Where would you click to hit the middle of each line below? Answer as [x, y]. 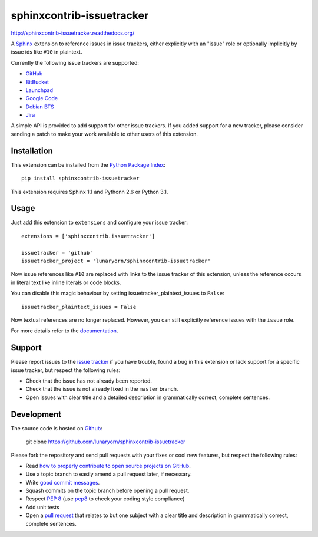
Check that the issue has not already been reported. [89, 381]
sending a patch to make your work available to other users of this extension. [105, 134]
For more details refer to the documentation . [64, 331]
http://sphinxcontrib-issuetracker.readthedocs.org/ [73, 33]
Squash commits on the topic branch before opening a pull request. [107, 491]
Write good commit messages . [63, 482]
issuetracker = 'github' [57, 253]
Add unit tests [43, 507]
